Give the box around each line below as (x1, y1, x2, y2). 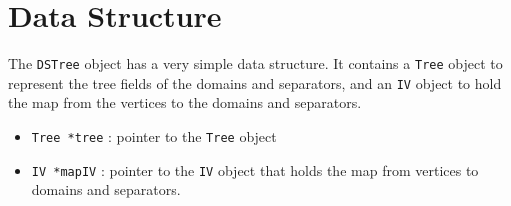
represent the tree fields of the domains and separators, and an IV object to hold (8, 72, 502, 93)
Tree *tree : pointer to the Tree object (31, 126, 277, 147)
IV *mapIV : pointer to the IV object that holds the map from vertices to (31, 159, 479, 180)
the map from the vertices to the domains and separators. (8, 92, 362, 113)
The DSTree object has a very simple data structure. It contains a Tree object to (8, 53, 503, 74)
